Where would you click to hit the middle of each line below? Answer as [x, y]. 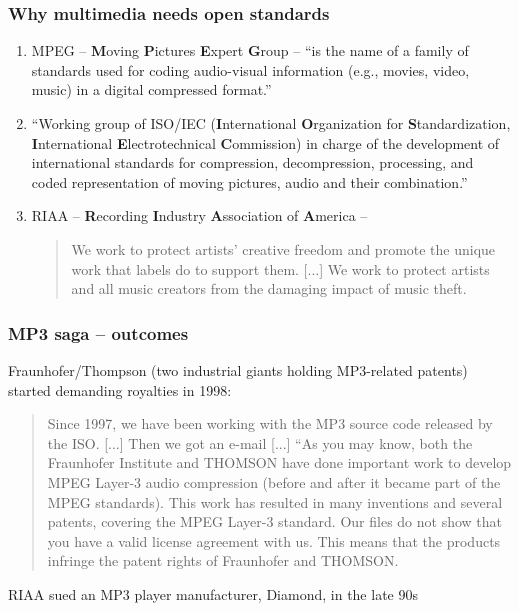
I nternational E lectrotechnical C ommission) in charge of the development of [265, 142]
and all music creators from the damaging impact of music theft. [269, 288]
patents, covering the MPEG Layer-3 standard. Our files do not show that [275, 521]
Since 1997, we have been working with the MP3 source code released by [270, 423]
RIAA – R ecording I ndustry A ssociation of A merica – [199, 215]
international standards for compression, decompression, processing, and [252, 162]
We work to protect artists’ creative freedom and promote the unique [283, 248]
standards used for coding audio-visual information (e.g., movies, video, [250, 69]
